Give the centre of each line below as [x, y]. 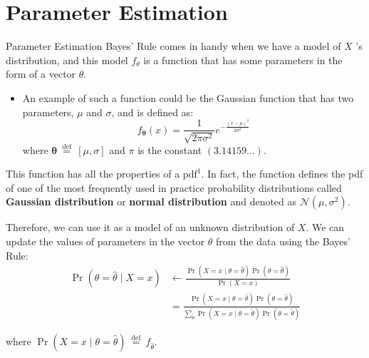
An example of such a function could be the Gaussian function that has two [188, 97]
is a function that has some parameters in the [243, 60]
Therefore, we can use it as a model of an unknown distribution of [150, 227]
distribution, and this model [67, 60]
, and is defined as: [152, 112]
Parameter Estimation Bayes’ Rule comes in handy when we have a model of [173, 46]
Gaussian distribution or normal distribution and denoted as [151, 201]
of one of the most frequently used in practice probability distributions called [174, 187]
